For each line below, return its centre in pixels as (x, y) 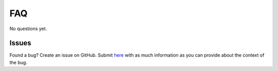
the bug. (19, 62)
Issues (20, 43)
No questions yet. (28, 29)
